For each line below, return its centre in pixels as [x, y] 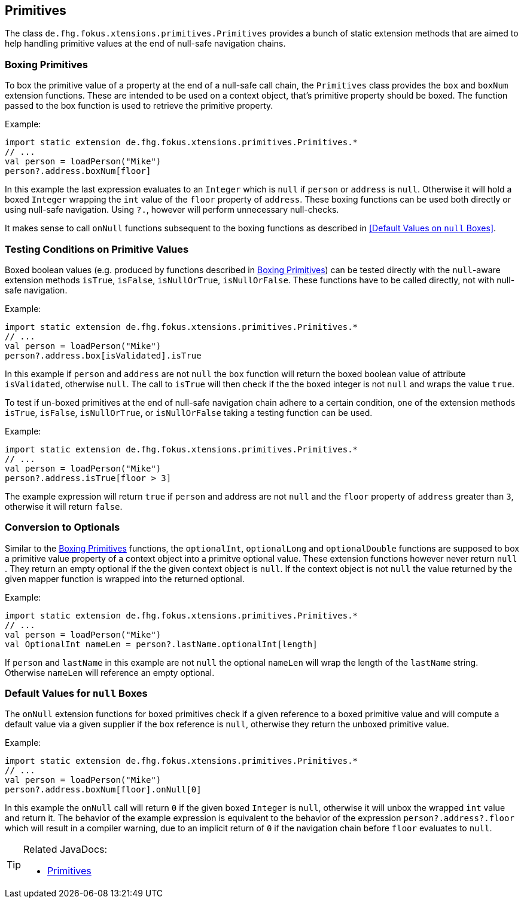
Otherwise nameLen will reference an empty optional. [110, 672]
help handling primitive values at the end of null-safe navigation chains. [145, 44]
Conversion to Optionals [63, 527]
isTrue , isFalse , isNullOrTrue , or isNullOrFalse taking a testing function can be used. [189, 412]
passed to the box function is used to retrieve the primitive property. [139, 106]
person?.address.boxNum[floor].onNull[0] [103, 790]
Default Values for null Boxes [76, 694]
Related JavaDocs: [65, 850]
